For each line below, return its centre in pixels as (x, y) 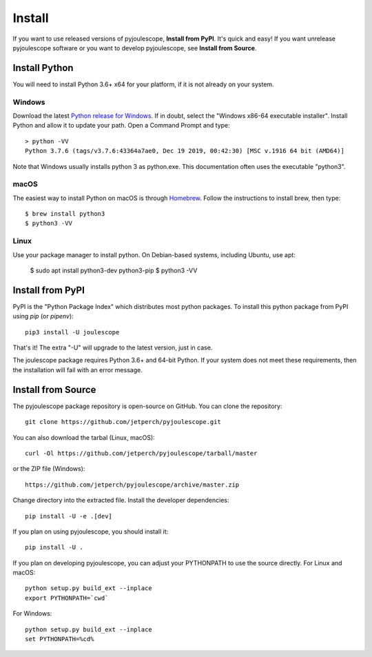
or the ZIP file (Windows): (49, 469)
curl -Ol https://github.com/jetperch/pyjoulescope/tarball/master (141, 453)
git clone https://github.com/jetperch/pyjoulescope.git (123, 422)
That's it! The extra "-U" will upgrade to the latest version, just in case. (113, 347)
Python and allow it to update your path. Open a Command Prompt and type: (121, 125)
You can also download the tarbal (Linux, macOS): (84, 437)
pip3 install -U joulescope (72, 332)
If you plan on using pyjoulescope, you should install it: (91, 532)
